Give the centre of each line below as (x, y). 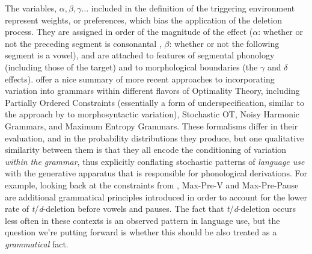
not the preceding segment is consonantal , (83, 43)
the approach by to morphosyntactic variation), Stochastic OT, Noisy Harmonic (152, 114)
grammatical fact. (37, 243)
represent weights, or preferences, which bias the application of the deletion (143, 20)
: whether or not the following (224, 43)
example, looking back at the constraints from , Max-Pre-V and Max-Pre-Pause (152, 184)
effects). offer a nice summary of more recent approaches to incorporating (140, 79)
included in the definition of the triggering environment (193, 8)
